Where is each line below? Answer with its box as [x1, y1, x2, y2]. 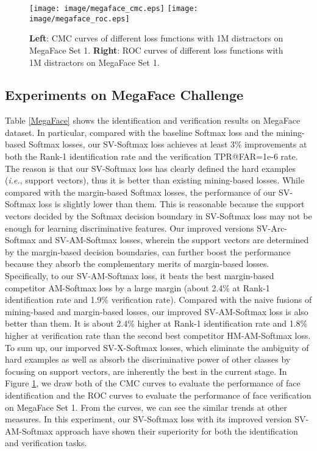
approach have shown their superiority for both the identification [55, 424, 298, 437]
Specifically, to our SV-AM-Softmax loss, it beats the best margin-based [5, 269, 274, 282]
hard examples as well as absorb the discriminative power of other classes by [5, 353, 291, 366]
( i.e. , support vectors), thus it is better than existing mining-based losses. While [5, 174, 305, 186]
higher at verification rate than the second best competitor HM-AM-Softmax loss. [5, 328, 311, 341]
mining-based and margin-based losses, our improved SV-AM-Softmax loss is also [5, 305, 308, 318]
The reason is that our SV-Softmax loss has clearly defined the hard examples [5, 162, 296, 174]
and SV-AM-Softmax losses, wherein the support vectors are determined [38, 233, 309, 246]
